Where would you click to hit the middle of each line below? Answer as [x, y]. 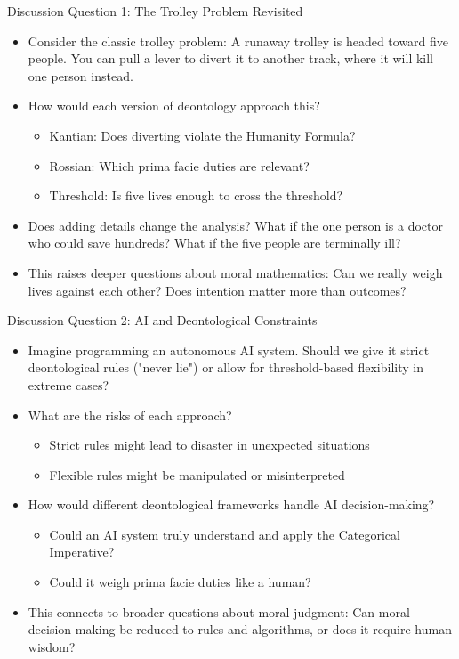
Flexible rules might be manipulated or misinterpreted [197, 474]
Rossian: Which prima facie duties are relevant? [179, 165]
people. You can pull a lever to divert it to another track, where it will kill [231, 58]
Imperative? [82, 552]
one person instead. [81, 75]
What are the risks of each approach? [130, 415]
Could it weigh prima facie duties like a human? [180, 582]
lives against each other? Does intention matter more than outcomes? [217, 290]
